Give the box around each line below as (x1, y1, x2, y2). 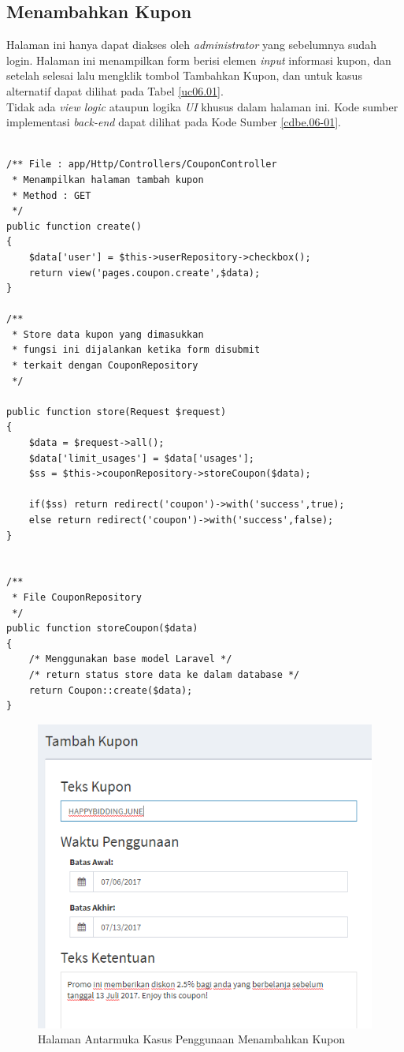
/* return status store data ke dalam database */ (28, 668, 300, 680)
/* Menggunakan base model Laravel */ (28, 653, 232, 665)
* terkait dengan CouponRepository (12, 360, 198, 372)
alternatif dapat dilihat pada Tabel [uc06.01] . (6, 82, 224, 99)
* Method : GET (12, 189, 91, 201)
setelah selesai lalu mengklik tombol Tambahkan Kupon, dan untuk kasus (6, 67, 362, 84)
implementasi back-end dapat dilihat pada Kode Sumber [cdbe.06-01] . (6, 114, 341, 130)
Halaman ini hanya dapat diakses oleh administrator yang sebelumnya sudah (6, 36, 376, 53)
